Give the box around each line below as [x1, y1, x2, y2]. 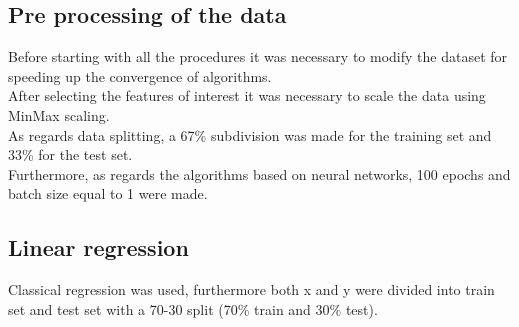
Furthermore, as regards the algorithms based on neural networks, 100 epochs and [8, 163, 511, 184]
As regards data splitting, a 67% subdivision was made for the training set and [8, 124, 492, 145]
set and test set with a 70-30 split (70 [8, 298, 238, 319]
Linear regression [8, 232, 189, 263]
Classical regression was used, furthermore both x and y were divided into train [8, 279, 495, 300]
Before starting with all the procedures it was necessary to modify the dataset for [8, 46, 508, 67]
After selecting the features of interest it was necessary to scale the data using [8, 85, 486, 106]
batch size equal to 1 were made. [8, 183, 208, 204]
